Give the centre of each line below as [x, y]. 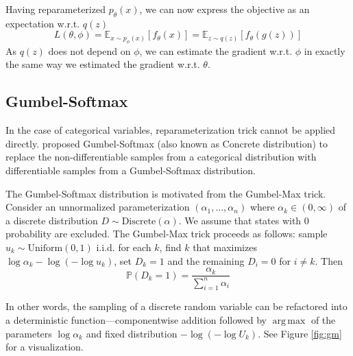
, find [170, 247]
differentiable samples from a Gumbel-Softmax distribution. [131, 170]
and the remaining [206, 260]
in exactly [325, 50]
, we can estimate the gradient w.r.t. [216, 50]
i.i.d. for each [124, 247]
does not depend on [89, 50]
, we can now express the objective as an [224, 9]
